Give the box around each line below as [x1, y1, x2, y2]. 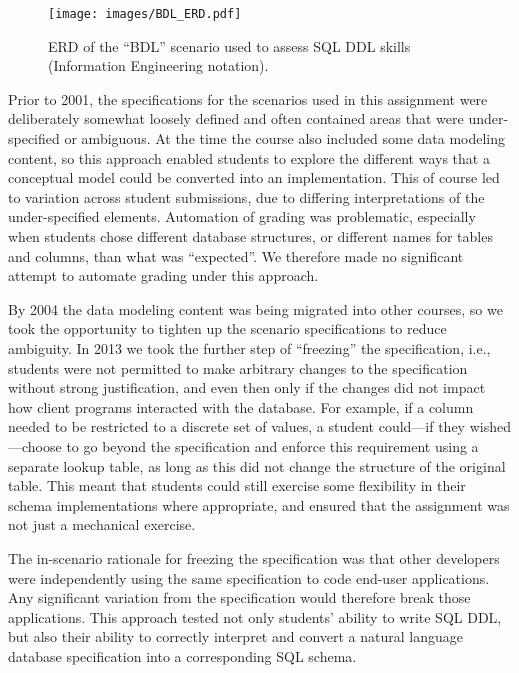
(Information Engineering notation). [48, 55, 269, 76]
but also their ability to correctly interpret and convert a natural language [8, 626, 463, 647]
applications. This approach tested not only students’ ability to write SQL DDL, [8, 606, 502, 627]
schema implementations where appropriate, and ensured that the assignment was [8, 494, 510, 515]
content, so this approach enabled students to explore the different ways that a [8, 147, 490, 168]
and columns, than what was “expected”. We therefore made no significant [8, 245, 464, 266]
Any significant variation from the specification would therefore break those [8, 587, 471, 608]
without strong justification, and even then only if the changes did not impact [8, 377, 486, 398]
